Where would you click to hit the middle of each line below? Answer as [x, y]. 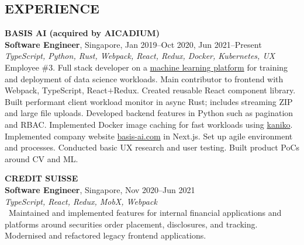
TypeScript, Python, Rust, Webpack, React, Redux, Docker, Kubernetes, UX [140, 56]
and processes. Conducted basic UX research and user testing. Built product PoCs [152, 147]
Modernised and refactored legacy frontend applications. [106, 235]
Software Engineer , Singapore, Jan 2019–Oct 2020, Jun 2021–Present [133, 44]
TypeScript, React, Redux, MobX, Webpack [81, 201]
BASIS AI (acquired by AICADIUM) [82, 33]
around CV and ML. [42, 158]
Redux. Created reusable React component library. [205, 90]
